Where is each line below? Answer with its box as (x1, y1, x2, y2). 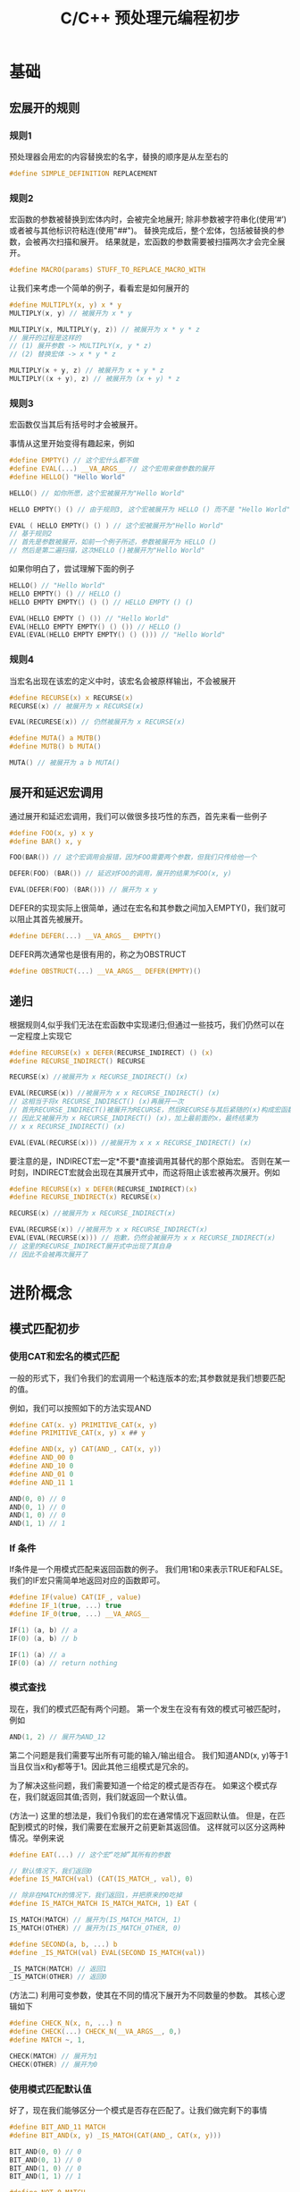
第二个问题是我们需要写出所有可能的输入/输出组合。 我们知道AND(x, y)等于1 (9, 1749, 288, 1760)
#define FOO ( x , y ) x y (9, 828, 94, 837)
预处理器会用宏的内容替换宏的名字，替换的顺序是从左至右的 (9, 151, 229, 162)
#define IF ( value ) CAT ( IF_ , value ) (9, 1593, 142, 1602)
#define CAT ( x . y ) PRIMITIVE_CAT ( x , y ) (9, 1420, 158, 1429)
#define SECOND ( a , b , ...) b (9, 1940, 118, 1949)
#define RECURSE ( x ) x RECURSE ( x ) (9, 693, 134, 702)
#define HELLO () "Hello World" (9, 472, 126, 481)
